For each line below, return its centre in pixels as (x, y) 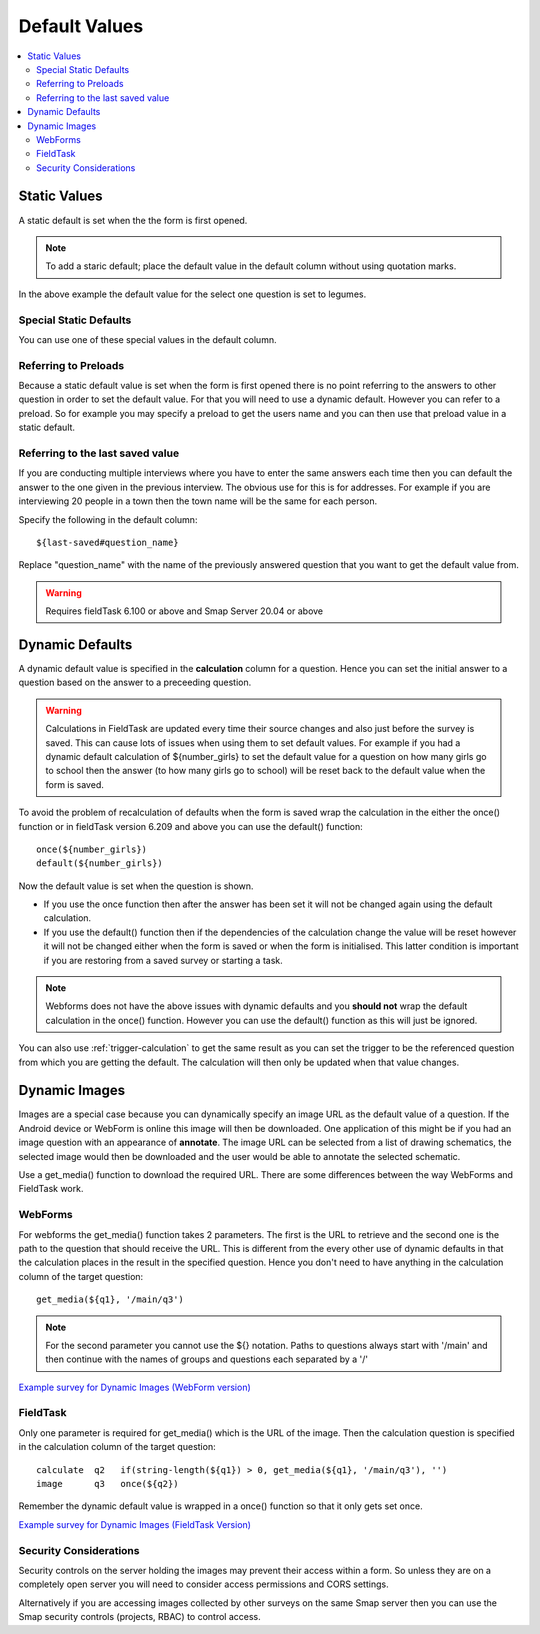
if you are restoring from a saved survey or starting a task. (163, 960)
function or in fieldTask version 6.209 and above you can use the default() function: (191, 826)
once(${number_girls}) (92, 849)
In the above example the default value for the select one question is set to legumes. (192, 294)
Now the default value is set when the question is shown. (136, 886)
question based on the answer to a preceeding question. (135, 682)
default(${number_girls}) (100, 863)
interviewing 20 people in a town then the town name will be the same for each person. (198, 501)
